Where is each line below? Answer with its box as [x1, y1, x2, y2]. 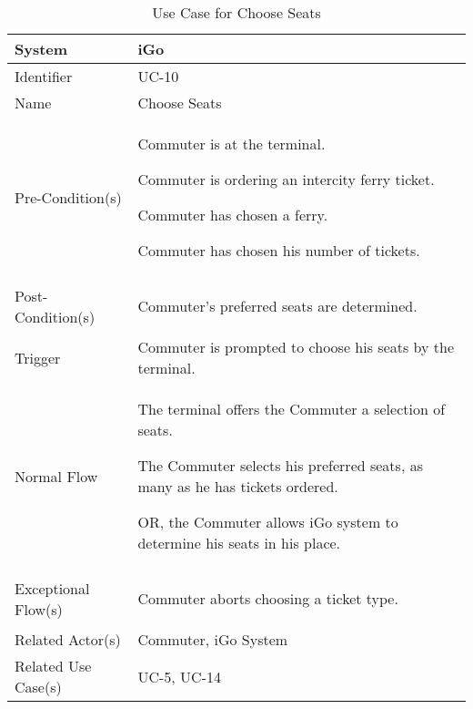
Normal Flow [15, 465, 98, 487]
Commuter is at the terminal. [137, 133, 326, 154]
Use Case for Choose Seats [152, 2, 321, 23]
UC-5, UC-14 [137, 665, 221, 687]
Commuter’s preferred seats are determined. [137, 295, 418, 316]
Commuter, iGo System [137, 629, 288, 650]
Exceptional [15, 577, 90, 599]
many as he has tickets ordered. [137, 476, 338, 497]
